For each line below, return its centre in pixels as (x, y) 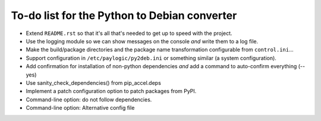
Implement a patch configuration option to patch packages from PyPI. (111, 91)
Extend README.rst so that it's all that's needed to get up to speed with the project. (129, 33)
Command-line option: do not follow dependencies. (89, 99)
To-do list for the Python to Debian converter (124, 15)
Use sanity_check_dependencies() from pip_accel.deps (94, 82)
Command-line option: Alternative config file (80, 108)
